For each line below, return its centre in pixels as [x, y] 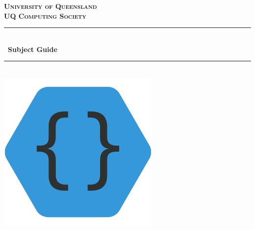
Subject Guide [33, 49]
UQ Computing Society [45, 15]
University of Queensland [51, 6]
